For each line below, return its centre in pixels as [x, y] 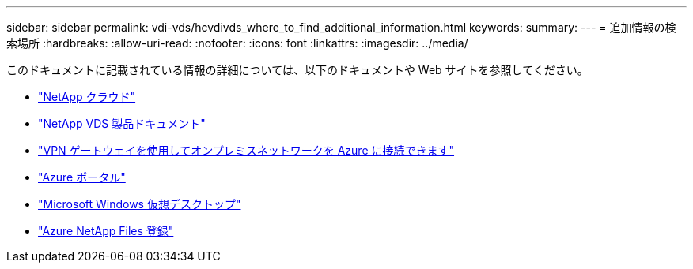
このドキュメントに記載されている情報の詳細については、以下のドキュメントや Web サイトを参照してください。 [297, 70]
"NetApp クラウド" [87, 97]
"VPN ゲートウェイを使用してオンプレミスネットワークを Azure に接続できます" [246, 150]
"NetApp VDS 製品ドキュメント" [122, 123]
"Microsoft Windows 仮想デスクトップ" [140, 204]
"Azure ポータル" [82, 177]
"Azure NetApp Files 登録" [106, 231]
